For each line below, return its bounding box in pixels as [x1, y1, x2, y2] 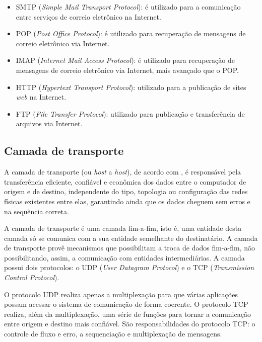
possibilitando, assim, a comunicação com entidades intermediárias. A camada [4, 252, 245, 263]
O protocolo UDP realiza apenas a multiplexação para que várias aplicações [4, 289, 238, 299]
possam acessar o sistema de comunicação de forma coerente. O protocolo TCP [4, 299, 248, 309]
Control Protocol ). [4, 272, 59, 283]
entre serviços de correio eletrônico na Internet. [16, 11, 161, 22]
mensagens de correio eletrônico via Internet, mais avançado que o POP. [16, 64, 239, 75]
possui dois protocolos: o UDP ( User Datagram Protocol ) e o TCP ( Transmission [4, 262, 254, 273]
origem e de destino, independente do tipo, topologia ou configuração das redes [4, 186, 248, 197]
